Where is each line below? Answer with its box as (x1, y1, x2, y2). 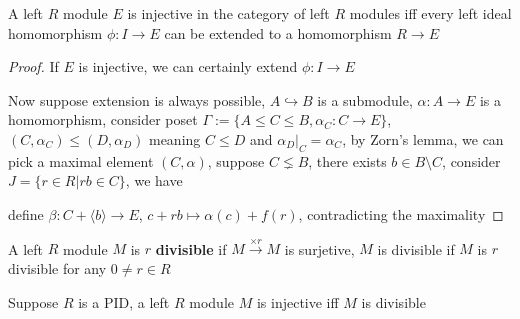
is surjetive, (284, 238, 355, 259)
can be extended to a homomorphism (164, 22, 392, 43)
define (8, 203, 44, 224)
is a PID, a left (78, 291, 170, 312)
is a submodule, (317, 89, 413, 110)
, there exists (308, 150, 387, 171)
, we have (125, 170, 183, 191)
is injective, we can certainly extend (78, 56, 298, 77)
